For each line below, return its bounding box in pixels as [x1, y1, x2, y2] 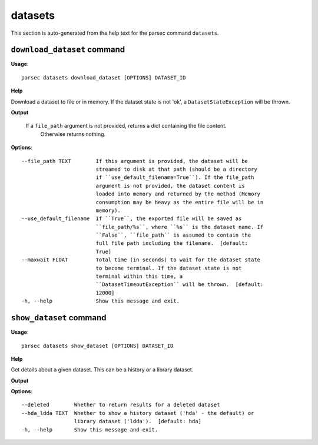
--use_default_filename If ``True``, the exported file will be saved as [21, 215, 242, 222]
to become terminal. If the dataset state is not [95, 265, 242, 271]
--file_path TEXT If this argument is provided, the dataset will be [21, 158, 249, 164]
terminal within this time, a [95, 273, 183, 280]
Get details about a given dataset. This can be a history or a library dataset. [11, 366, 194, 373]
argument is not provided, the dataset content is [95, 182, 245, 189]
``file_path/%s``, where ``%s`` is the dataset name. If [95, 224, 264, 230]
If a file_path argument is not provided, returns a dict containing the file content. [25, 122, 227, 129]
